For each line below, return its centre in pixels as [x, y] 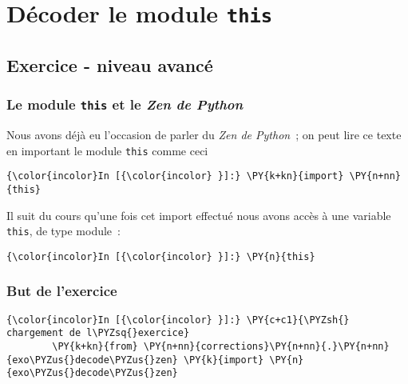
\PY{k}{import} [224, 360]
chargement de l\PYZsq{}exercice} [98, 333]
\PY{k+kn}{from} [95, 347]
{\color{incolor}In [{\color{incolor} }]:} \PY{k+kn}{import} [175, 176]
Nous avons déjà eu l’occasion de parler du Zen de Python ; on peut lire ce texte [204, 135]
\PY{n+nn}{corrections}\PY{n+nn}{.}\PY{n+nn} [266, 347]
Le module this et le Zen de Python [125, 104]
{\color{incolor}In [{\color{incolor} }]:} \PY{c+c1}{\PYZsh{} [178, 320]
